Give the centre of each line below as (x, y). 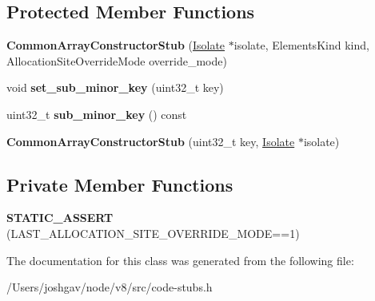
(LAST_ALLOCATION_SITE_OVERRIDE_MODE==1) (153, 233)
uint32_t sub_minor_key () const (97, 114)
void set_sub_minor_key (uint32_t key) (115, 87)
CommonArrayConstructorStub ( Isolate (116, 45)
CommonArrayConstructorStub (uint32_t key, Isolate (151, 141)
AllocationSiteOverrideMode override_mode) (117, 60)
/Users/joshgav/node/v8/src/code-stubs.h (110, 287)
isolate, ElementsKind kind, (301, 45)
